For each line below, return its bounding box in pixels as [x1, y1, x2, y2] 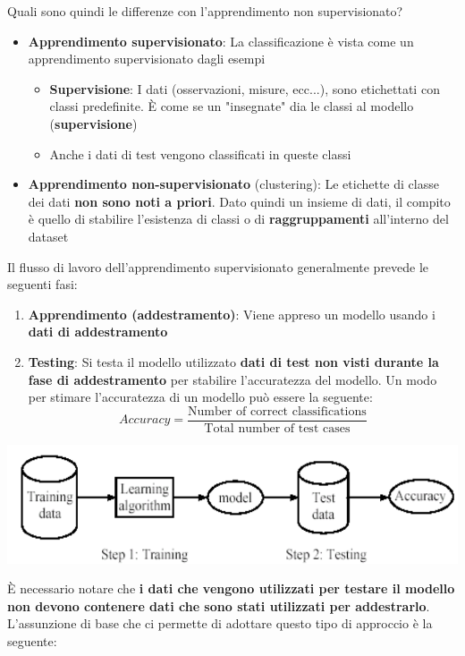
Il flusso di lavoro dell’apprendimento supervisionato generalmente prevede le [7, 257, 429, 276]
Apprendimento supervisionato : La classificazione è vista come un [28, 31, 414, 50]
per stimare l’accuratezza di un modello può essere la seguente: [28, 388, 373, 406]
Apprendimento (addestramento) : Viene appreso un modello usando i [28, 304, 435, 323]
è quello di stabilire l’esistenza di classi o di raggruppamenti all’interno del [28, 209, 449, 228]
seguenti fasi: [7, 275, 78, 294]
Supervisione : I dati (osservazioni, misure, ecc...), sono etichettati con [49, 79, 440, 98]
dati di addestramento [28, 322, 168, 341]
